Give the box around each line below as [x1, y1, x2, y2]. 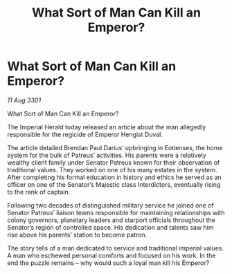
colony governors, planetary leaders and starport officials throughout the [7, 216, 216, 224]
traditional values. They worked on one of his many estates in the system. [7, 165, 217, 174]
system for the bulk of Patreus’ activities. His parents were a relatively [7, 151, 206, 159]
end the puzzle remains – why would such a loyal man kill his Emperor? [7, 258, 210, 267]
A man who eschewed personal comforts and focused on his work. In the [7, 251, 216, 259]
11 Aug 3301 [7, 95, 42, 104]
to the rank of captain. [7, 188, 71, 196]
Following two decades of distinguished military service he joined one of [7, 201, 214, 209]
